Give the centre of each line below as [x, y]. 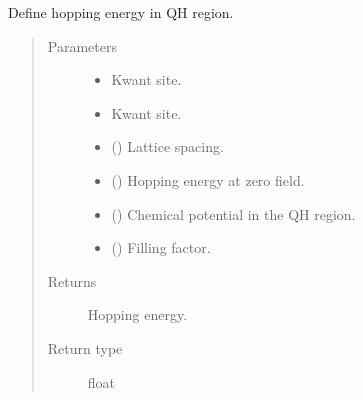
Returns [72, 280]
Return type [85, 347]
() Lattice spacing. [167, 146]
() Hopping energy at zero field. [208, 179]
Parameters [82, 45]
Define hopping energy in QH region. [121, 12]
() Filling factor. [161, 247]
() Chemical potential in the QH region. [233, 213]
